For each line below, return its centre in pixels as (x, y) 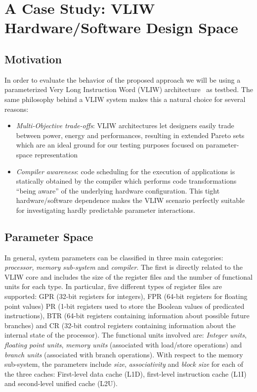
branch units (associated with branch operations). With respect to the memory (124, 354)
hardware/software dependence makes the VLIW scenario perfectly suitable (130, 200)
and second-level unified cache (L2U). (61, 383)
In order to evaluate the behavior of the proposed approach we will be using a (123, 79)
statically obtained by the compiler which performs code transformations (126, 181)
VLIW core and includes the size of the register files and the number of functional (128, 276)
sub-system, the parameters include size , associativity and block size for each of (124, 364)
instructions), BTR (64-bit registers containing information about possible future (127, 316)
